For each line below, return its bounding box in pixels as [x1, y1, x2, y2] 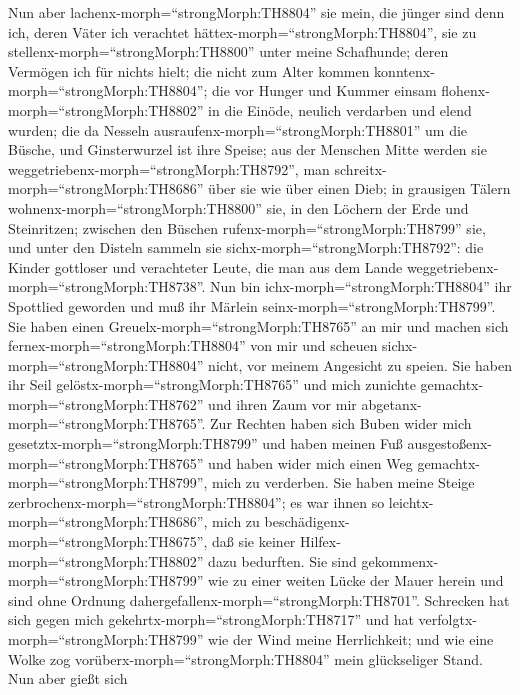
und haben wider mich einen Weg [208, 452, 413, 473]
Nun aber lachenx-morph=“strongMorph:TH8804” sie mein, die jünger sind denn [8, 2, 505, 22]
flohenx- [441, 80, 490, 101]
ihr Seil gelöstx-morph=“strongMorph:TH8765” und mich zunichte [8, 374, 416, 395]
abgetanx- [361, 393, 422, 414]
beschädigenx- [264, 511, 350, 532]
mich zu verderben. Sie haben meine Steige [212, 472, 475, 493]
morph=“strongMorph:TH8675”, [8, 531, 208, 552]
